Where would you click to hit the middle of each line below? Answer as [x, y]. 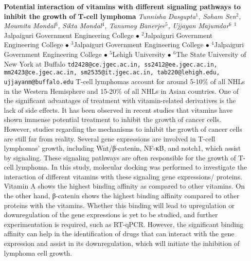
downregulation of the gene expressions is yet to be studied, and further [111, 215]
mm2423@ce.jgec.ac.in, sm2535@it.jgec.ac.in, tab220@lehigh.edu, [112, 73]
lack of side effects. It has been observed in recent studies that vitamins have [118, 110]
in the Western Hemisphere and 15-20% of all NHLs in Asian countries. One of [121, 91]
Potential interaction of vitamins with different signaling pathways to [122, 6]
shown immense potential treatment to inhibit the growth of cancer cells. [113, 119]
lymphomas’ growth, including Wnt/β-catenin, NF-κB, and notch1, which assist [123, 148]
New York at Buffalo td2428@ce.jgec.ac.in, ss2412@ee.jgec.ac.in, [111, 63]
